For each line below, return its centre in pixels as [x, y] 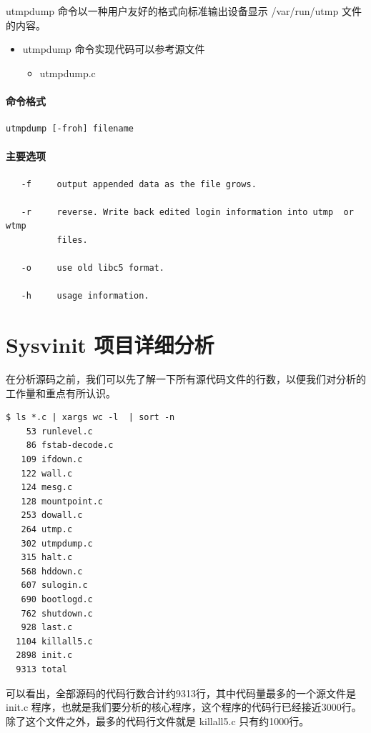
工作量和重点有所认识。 [61, 393]
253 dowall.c [52, 515]
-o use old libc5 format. [93, 268]
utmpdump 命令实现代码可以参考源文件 [114, 49]
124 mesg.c [47, 488]
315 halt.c [47, 558]
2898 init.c [44, 655]
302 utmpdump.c [57, 543]
